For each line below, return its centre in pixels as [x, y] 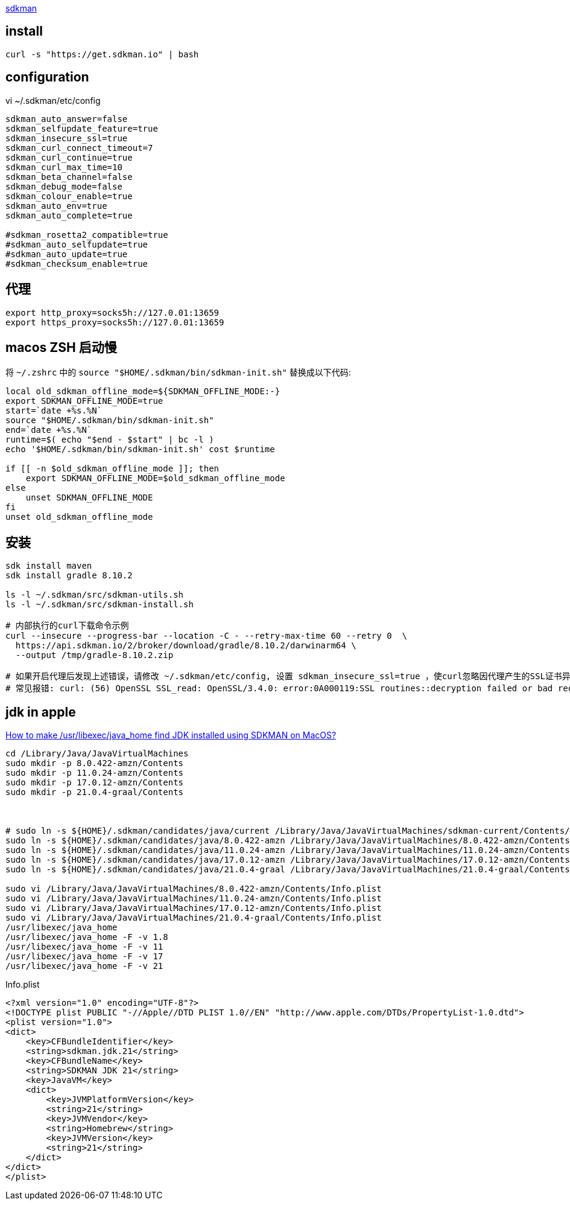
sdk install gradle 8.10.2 [69, 576]
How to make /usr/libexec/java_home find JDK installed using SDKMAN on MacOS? [171, 735]
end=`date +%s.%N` [49, 430]
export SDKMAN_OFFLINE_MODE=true [84, 401]
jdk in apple [41, 712]
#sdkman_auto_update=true [67, 254]
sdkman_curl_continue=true [69, 157]
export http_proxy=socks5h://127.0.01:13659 [112, 312]
